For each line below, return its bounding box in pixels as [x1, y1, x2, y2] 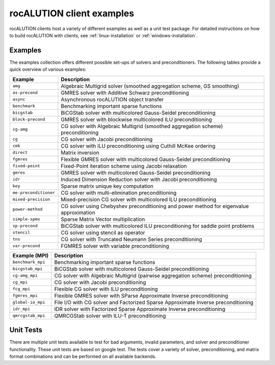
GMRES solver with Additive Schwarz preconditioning [61, 89, 189, 96]
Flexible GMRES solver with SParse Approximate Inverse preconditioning [54, 292, 229, 299]
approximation [61, 209, 95, 216]
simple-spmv [12, 217, 40, 222]
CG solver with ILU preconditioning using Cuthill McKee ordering [61, 142, 216, 149]
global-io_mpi [12, 300, 45, 305]
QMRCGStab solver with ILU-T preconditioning [54, 312, 167, 319]
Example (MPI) [12, 252, 49, 259]
